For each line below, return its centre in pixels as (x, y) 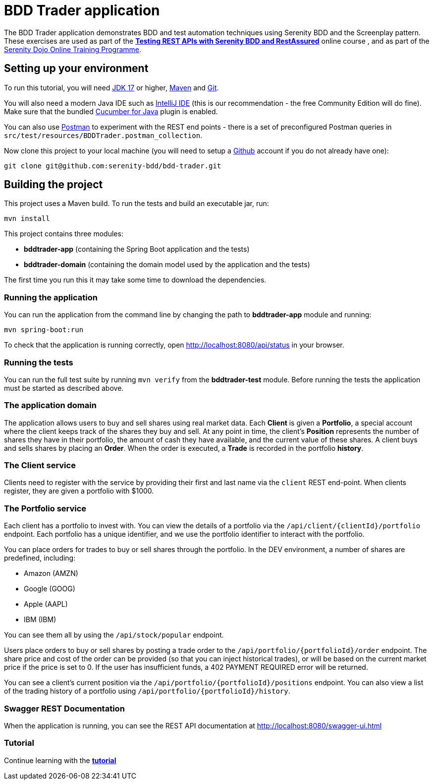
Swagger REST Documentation (64, 708)
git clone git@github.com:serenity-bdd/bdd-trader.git (113, 166)
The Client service (40, 465)
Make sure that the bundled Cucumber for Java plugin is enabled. (111, 111)
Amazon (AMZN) (51, 573)
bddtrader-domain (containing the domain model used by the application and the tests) (167, 265)
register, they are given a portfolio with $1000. (79, 491)
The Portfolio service (45, 508)
